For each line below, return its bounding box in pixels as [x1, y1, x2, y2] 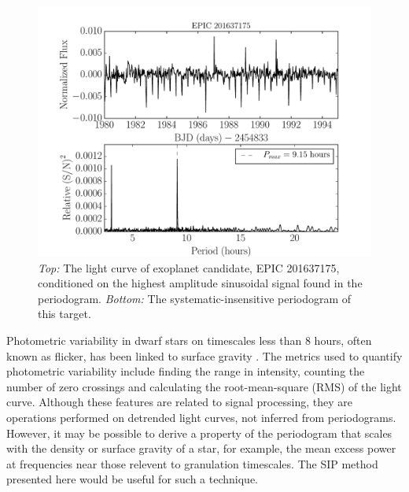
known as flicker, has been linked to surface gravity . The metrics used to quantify [6, 347, 403, 364]
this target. [38, 305, 91, 322]
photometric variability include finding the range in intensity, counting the [6, 363, 365, 379]
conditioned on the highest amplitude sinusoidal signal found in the [38, 275, 363, 291]
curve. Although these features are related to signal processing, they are [6, 394, 353, 410]
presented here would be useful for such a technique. [6, 471, 259, 487]
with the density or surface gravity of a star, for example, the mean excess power [6, 440, 396, 457]
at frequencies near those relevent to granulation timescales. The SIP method [6, 455, 378, 472]
